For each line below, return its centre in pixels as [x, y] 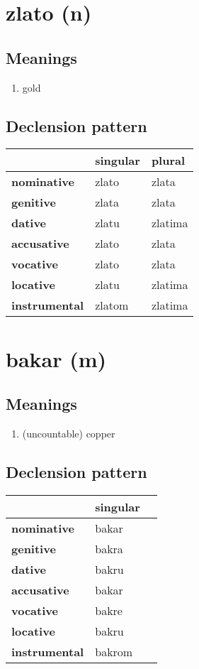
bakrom [114, 651]
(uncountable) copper [69, 433]
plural [168, 161]
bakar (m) [56, 358]
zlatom [112, 305]
